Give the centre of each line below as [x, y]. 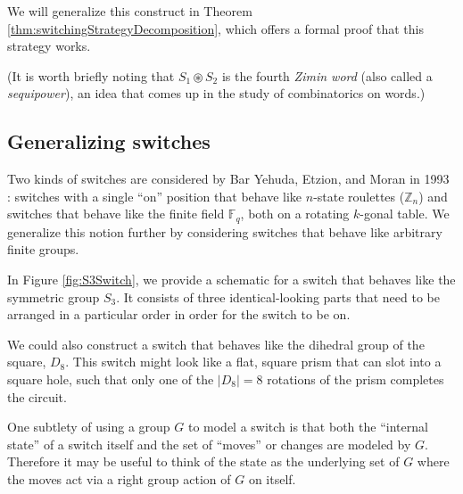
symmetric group [54, 296]
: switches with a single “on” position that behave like [155, 196]
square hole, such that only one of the [111, 379]
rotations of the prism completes [356, 379]
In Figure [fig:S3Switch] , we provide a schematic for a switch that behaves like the [231, 279]
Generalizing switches [109, 141]
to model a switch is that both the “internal [308, 427]
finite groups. [43, 249]
